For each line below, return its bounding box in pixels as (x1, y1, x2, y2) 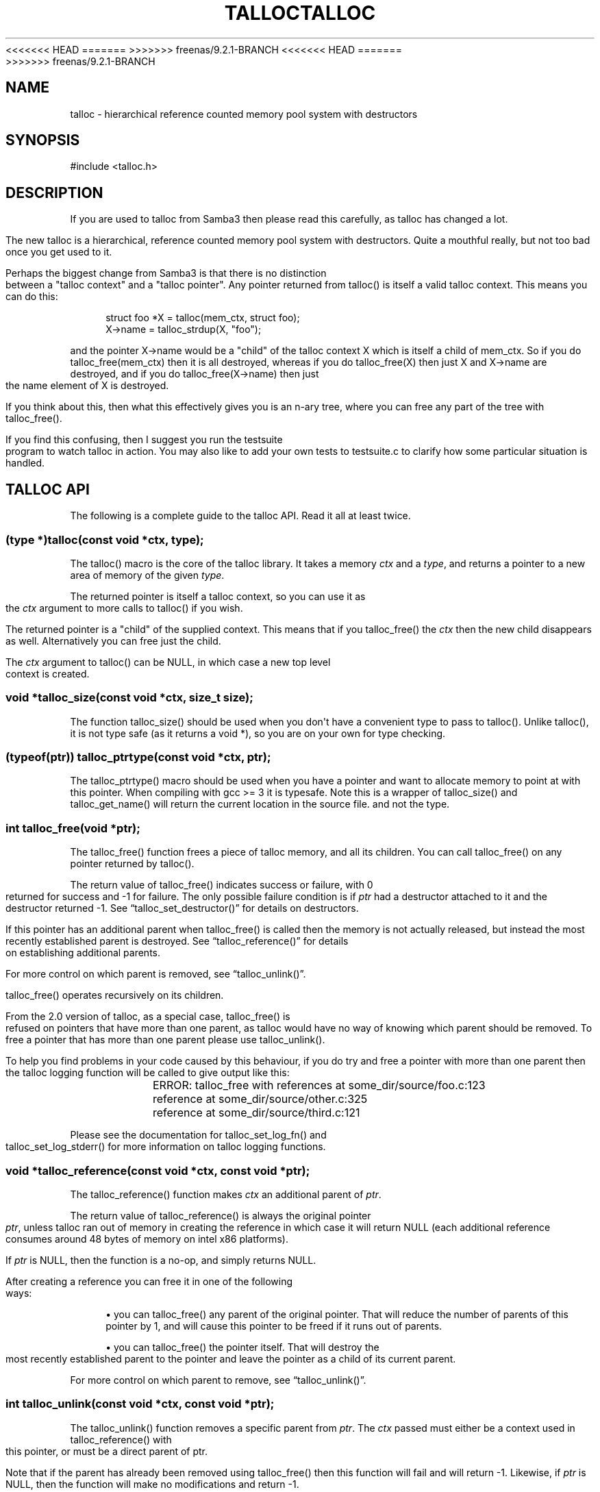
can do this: (5, 290, 58, 303)
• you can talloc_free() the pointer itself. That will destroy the (105, 1341, 379, 1353)
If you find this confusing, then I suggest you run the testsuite (5, 434, 283, 446)
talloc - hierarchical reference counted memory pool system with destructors (70, 108, 418, 120)
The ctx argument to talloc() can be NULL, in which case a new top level (5, 656, 331, 668)
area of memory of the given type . (70, 569, 225, 581)
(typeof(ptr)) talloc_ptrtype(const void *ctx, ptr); (5, 750, 271, 764)
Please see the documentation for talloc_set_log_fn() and (70, 1129, 327, 1141)
